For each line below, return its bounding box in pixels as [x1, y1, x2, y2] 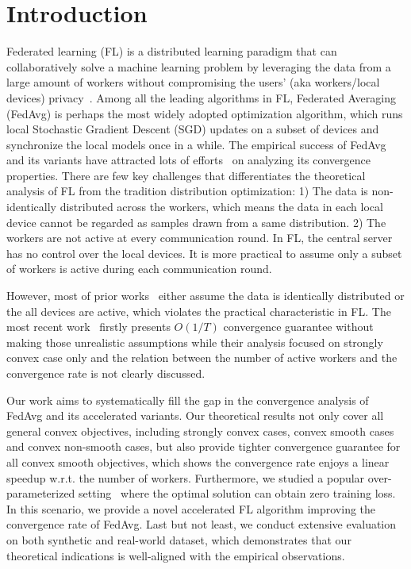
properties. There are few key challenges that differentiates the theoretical [6, 167, 366, 183]
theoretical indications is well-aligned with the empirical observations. [6, 547, 345, 563]
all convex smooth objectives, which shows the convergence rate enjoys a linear [6, 453, 390, 470]
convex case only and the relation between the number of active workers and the [6, 349, 398, 366]
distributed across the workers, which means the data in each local [60, 198, 383, 215]
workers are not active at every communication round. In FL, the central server [6, 229, 393, 246]
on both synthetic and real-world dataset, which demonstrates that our [6, 531, 351, 548]
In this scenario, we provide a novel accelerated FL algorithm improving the [6, 500, 376, 517]
